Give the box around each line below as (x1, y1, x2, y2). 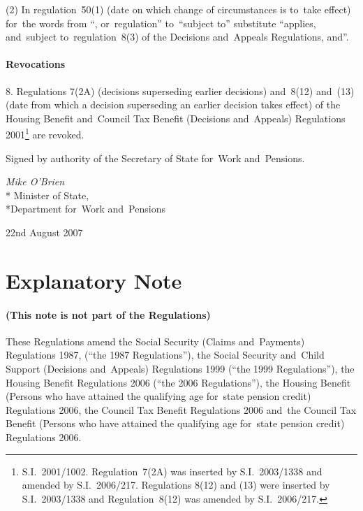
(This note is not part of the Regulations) (6, 307, 211, 322)
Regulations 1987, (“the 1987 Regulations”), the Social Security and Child (6, 347, 325, 362)
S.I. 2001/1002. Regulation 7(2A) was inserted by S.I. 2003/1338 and (22, 463, 323, 478)
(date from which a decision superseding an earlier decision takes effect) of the (6, 97, 341, 112)
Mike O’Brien (6, 174, 65, 189)
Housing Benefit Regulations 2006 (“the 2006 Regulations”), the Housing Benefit (6, 375, 351, 389)
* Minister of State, (6, 187, 89, 202)
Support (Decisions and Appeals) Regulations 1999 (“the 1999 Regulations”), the (6, 361, 355, 375)
